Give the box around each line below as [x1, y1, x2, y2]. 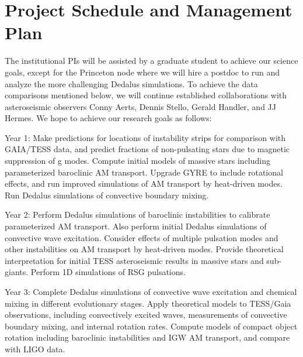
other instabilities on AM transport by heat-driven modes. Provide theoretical [5, 243, 284, 255]
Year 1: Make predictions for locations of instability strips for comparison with [5, 131, 286, 143]
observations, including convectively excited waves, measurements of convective [5, 308, 287, 321]
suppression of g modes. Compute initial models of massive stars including [5, 155, 270, 167]
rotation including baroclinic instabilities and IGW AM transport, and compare [5, 331, 290, 344]
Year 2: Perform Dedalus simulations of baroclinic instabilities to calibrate [5, 208, 270, 221]
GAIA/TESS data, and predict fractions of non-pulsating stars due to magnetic [5, 143, 290, 155]
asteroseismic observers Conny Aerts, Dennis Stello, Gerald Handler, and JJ [5, 100, 276, 112]
